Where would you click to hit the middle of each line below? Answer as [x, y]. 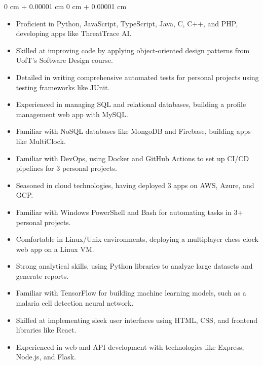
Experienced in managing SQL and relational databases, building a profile [131, 104]
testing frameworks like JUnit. [63, 87]
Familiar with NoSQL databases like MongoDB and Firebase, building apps [133, 131]
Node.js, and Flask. [46, 357]
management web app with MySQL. [72, 114]
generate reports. [42, 276]
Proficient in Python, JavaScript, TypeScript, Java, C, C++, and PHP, [127, 23]
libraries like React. [46, 330]
